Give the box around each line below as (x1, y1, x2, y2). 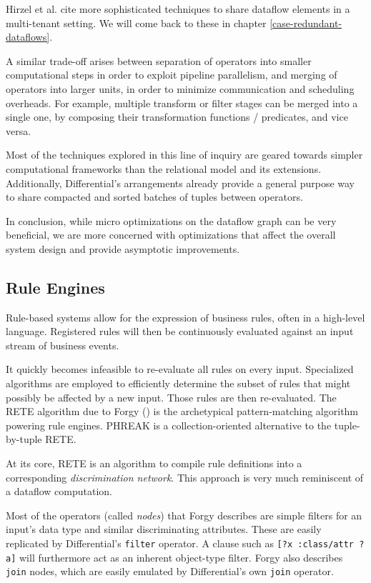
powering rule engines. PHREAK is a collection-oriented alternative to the (6, 417, 332, 432)
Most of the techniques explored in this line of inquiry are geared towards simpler (6, 147, 363, 162)
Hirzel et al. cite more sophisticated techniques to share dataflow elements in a (6, 1, 350, 16)
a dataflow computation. (6, 484, 112, 499)
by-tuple (6, 432, 42, 447)
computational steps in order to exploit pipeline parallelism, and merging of (6, 67, 337, 82)
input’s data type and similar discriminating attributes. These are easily (6, 522, 322, 537)
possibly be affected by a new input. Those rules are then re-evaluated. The (6, 389, 337, 404)
